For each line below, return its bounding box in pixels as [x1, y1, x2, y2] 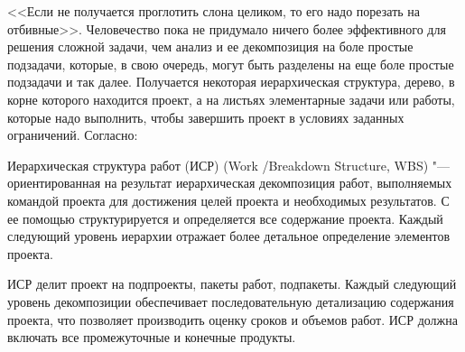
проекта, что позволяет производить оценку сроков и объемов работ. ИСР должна [7, 310, 458, 329]
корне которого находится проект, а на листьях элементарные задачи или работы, [7, 89, 455, 108]
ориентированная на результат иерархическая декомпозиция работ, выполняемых [7, 173, 452, 192]
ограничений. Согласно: [7, 125, 138, 144]
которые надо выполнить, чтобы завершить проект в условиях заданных [7, 107, 405, 126]
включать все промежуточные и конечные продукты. [7, 328, 296, 347]
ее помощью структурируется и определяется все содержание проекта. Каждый [7, 208, 443, 227]
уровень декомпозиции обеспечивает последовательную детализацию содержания [7, 292, 454, 310]
